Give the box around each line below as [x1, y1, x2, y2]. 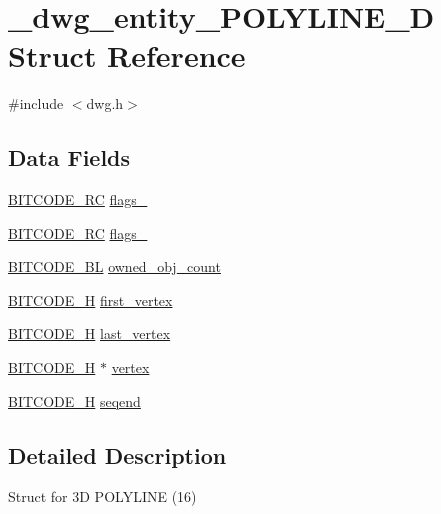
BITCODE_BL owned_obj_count [8, 256, 221, 277]
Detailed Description [8, 439, 227, 470]
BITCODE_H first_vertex [8, 289, 173, 310]
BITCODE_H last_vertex [8, 323, 171, 344]
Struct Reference [8, 35, 246, 76]
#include [8, 93, 64, 114]
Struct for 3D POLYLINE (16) [8, 486, 197, 507]
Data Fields [8, 142, 131, 173]
